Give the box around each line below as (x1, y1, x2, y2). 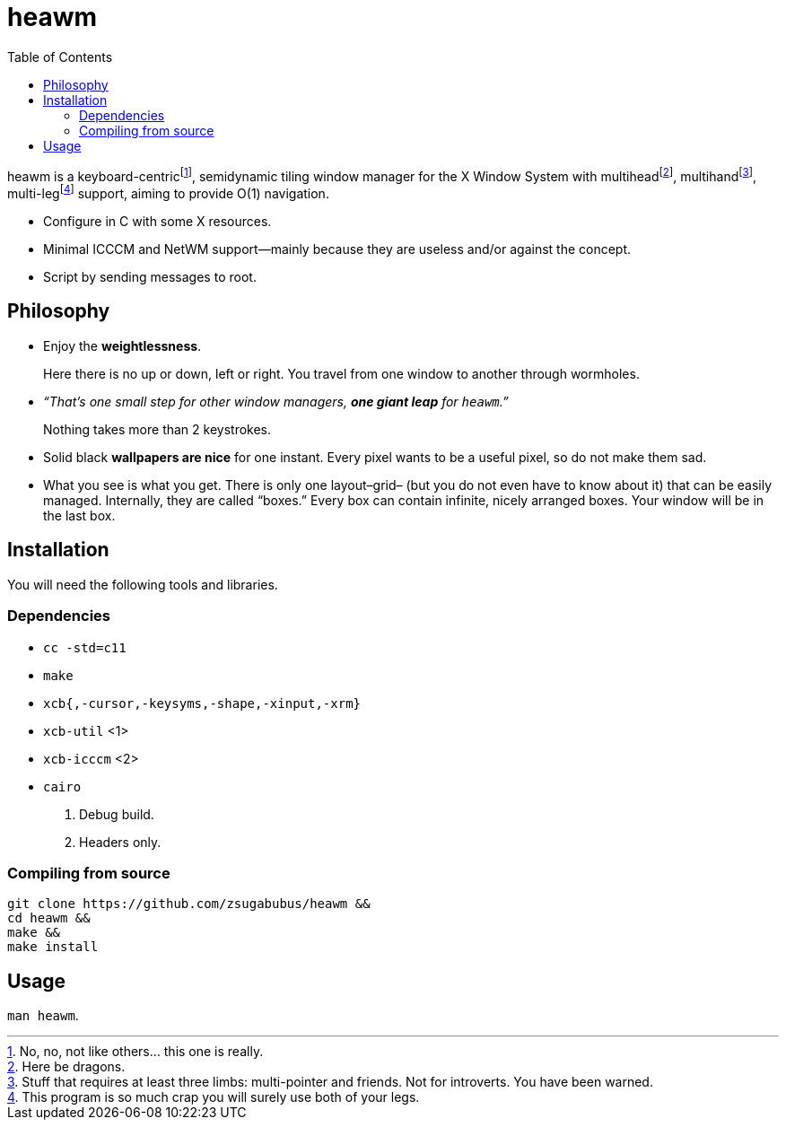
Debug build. (79, 806, 154, 822)
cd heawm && (7, 911, 91, 926)
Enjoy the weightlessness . (43, 337, 202, 354)
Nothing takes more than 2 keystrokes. (43, 421, 272, 437)
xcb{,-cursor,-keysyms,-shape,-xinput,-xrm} (43, 695, 362, 711)
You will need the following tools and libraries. (7, 576, 278, 592)
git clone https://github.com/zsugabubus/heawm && (7, 896, 371, 912)
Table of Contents (7, 48, 113, 65)
